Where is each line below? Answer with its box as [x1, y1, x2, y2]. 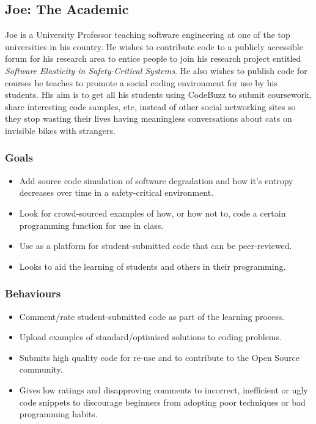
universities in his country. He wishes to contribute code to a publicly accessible [5, 40, 303, 53]
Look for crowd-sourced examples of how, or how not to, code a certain [19, 206, 286, 219]
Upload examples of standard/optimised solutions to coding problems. [19, 330, 282, 343]
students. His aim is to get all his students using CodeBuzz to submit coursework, [5, 88, 312, 101]
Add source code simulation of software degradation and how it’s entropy [19, 174, 293, 187]
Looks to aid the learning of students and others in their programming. [19, 259, 286, 272]
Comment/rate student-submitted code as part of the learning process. [19, 310, 285, 322]
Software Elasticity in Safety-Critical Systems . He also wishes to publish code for [5, 64, 307, 76]
